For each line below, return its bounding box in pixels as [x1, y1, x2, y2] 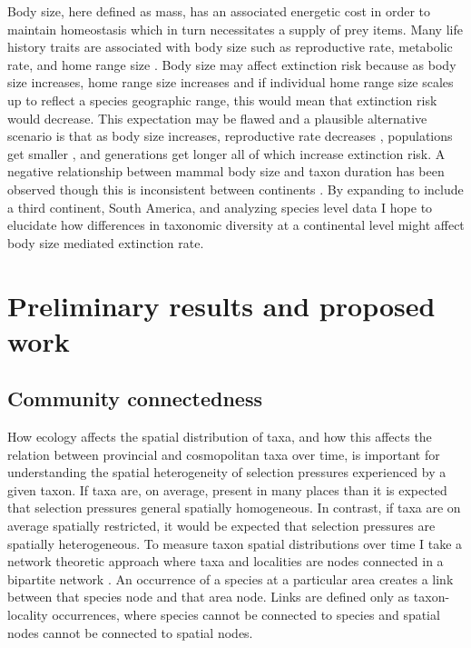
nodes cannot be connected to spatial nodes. [7, 623, 253, 642]
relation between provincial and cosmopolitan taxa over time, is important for [7, 444, 440, 464]
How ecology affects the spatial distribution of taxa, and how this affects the [7, 427, 432, 446]
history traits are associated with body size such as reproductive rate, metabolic [7, 37, 453, 56]
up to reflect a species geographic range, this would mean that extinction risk [7, 90, 437, 109]
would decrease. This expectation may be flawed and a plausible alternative [7, 108, 427, 127]
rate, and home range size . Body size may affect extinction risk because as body [7, 55, 456, 74]
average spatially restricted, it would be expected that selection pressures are [7, 516, 436, 535]
